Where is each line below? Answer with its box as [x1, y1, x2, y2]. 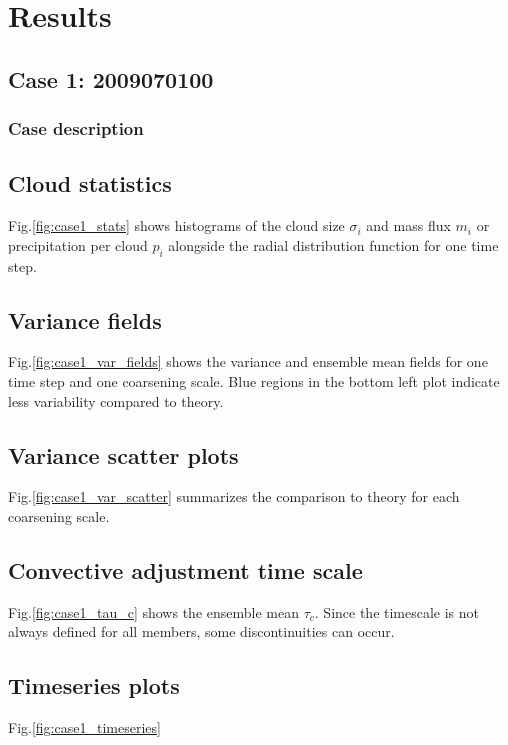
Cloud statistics [8, 168, 172, 199]
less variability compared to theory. [8, 390, 224, 411]
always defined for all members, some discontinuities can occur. [8, 621, 395, 642]
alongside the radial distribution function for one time [168, 234, 499, 255]
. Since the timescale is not [314, 601, 480, 622]
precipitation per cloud [8, 234, 148, 255]
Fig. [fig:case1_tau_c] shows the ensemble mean [8, 601, 299, 622]
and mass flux [366, 215, 451, 236]
